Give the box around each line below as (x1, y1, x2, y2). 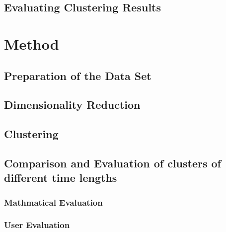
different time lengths (4, 170, 117, 185)
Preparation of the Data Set (4, 68, 151, 83)
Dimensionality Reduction (4, 97, 141, 112)
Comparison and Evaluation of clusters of (4, 155, 221, 170)
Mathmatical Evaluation (4, 196, 103, 208)
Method (4, 33, 59, 54)
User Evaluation (4, 219, 70, 231)
